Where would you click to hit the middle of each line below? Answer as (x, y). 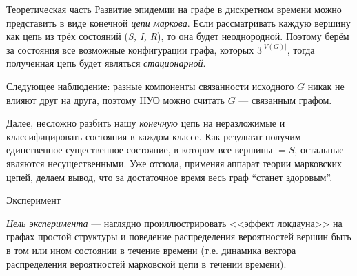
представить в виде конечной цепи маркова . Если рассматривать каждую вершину (178, 22)
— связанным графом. (285, 99)
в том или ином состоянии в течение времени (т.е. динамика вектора (151, 250)
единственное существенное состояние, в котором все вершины (140, 150)
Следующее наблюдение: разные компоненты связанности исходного (150, 86)
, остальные (319, 150)
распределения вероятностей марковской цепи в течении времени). (146, 263)
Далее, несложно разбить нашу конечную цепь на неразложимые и (146, 123)
